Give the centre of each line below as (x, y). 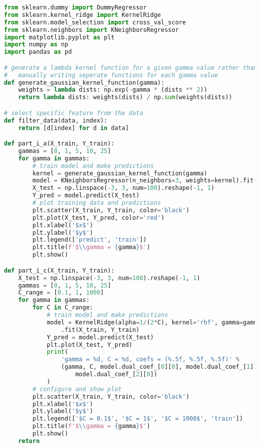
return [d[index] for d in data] (73, 128)
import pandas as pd (38, 52)
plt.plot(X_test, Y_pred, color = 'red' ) (99, 218)
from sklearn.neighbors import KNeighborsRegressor (91, 30)
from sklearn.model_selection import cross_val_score (95, 22)
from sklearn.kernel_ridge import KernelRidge (82, 15)
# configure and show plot (77, 389)
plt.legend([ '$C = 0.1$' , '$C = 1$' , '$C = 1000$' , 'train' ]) (138, 419)
